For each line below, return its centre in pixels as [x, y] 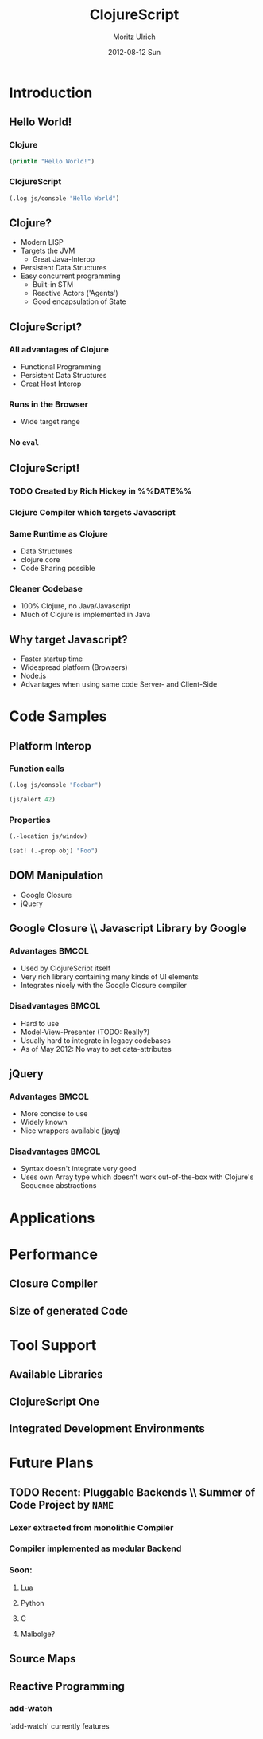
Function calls [37, 769]
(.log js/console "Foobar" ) [56, 785]
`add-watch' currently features [59, 1726]
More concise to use [54, 1114]
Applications [52, 1218]
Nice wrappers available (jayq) [71, 1131]
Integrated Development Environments [107, 1428]
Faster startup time [51, 659]
